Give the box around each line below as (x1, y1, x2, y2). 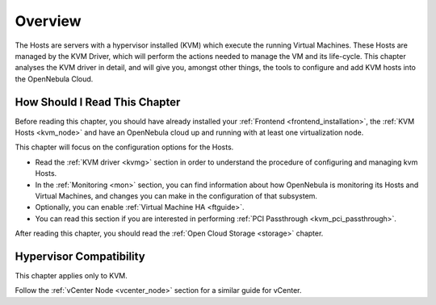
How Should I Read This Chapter (15, 95, 181, 109)
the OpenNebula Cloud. (15, 73, 94, 84)
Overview (15, 12, 82, 30)
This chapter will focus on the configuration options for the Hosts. (15, 142, 234, 152)
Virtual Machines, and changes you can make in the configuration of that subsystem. (35, 190, 318, 201)
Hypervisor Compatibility (15, 249, 145, 263)
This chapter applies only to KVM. (15, 271, 128, 281)
